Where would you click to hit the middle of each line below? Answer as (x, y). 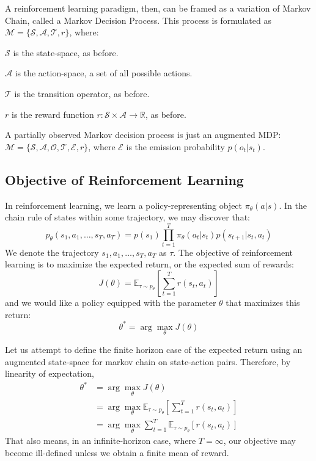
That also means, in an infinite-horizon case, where (101, 441)
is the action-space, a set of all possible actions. (104, 73)
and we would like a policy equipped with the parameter (111, 303)
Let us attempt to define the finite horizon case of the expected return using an (154, 349)
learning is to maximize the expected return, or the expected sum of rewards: (149, 264)
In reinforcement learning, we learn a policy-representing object (124, 205)
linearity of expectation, (50, 373)
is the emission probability (175, 146)
